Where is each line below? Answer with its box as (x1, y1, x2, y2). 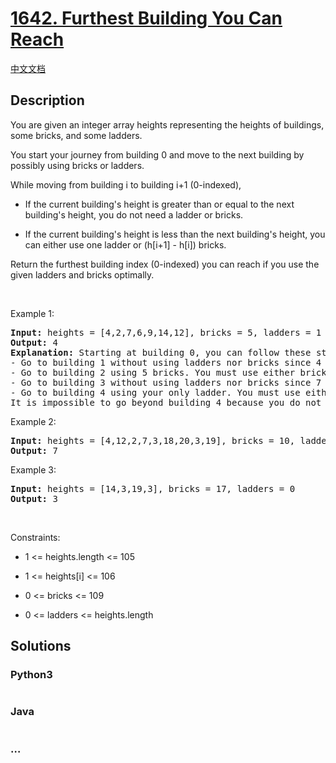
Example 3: (10, 463, 57, 476)
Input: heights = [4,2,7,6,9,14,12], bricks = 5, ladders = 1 (10, 327, 322, 338)
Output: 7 (10, 445, 58, 456)
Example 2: (10, 415, 57, 427)
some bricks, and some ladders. (10, 129, 143, 141)
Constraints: (10, 531, 61, 543)
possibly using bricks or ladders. (10, 159, 145, 171)
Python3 (10, 668, 53, 682)
